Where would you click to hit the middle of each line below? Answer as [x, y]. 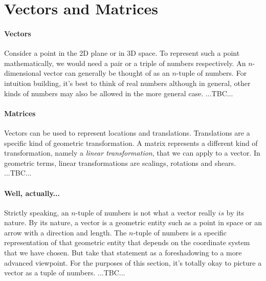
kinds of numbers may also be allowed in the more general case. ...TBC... [119, 93]
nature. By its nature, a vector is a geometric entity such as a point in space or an [133, 222]
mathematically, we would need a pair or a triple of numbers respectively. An [125, 63]
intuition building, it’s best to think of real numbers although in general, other [127, 83]
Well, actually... [32, 193]
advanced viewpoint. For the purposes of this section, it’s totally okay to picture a [133, 262]
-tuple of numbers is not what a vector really [146, 212]
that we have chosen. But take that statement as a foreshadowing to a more [123, 253]
